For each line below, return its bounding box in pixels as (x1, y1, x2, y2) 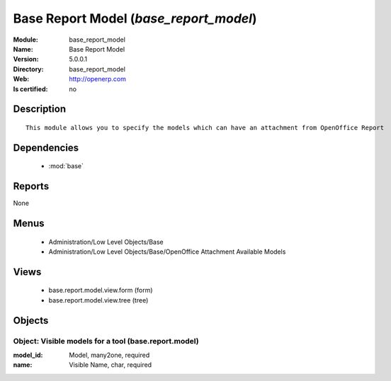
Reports (13, 180, 50, 192)
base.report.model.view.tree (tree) (48, 295, 149, 304)
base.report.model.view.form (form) (48, 286, 153, 295)
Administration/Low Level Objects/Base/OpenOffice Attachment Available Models (48, 247, 286, 256)
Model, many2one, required (69, 351, 150, 359)
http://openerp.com (69, 75, 127, 83)
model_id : (13, 351, 43, 359)
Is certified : (13, 85, 48, 93)
